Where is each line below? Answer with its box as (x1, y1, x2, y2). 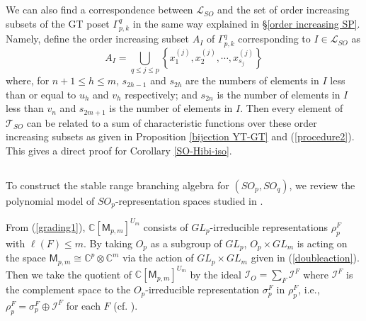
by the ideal (190, 266, 241, 281)
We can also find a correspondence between (6, 2, 193, 17)
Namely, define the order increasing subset (6, 31, 189, 46)
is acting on (297, 235, 348, 250)
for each (66, 298, 101, 312)
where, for (6, 73, 50, 88)
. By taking (83, 235, 132, 250)
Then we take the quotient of (6, 266, 132, 281)
